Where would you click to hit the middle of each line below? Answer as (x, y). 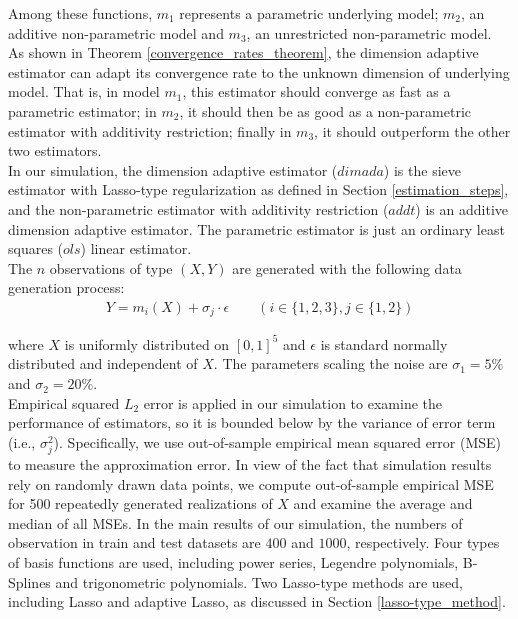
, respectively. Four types (423, 542)
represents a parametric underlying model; (309, 13)
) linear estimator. (136, 248)
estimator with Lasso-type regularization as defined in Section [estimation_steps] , (258, 189)
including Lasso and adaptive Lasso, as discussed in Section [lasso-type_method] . (257, 601)
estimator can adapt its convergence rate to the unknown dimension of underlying (259, 71)
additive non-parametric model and (116, 32)
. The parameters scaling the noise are (330, 363)
